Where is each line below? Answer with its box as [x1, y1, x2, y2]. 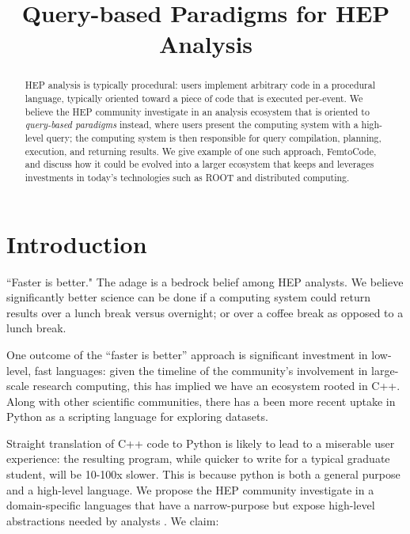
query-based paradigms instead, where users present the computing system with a [25, 118, 359, 131]
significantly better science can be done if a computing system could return [6, 289, 371, 305]
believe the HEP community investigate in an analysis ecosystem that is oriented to [25, 104, 370, 118]
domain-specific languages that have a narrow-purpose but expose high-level [6, 497, 375, 513]
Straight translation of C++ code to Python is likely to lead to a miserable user [6, 434, 395, 451]
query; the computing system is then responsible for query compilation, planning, [46, 131, 382, 144]
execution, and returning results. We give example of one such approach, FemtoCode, [25, 144, 377, 157]
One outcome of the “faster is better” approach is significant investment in [6, 346, 368, 362]
